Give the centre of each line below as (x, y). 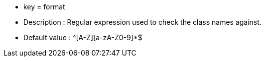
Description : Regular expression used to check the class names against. (142, 22)
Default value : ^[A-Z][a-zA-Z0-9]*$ (83, 37)
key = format (44, 7)
